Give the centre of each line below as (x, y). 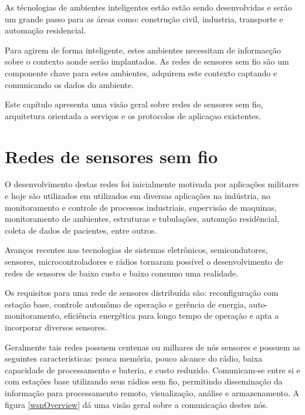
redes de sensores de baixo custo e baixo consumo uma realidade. (121, 273)
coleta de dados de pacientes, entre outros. (81, 230)
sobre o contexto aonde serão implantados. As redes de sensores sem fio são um (147, 61)
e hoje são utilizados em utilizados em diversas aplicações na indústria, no (138, 196)
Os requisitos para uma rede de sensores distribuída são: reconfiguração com (142, 293)
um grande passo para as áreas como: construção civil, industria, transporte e (144, 18)
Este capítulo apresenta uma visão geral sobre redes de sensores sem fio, (134, 104)
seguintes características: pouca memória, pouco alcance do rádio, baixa (134, 358)
